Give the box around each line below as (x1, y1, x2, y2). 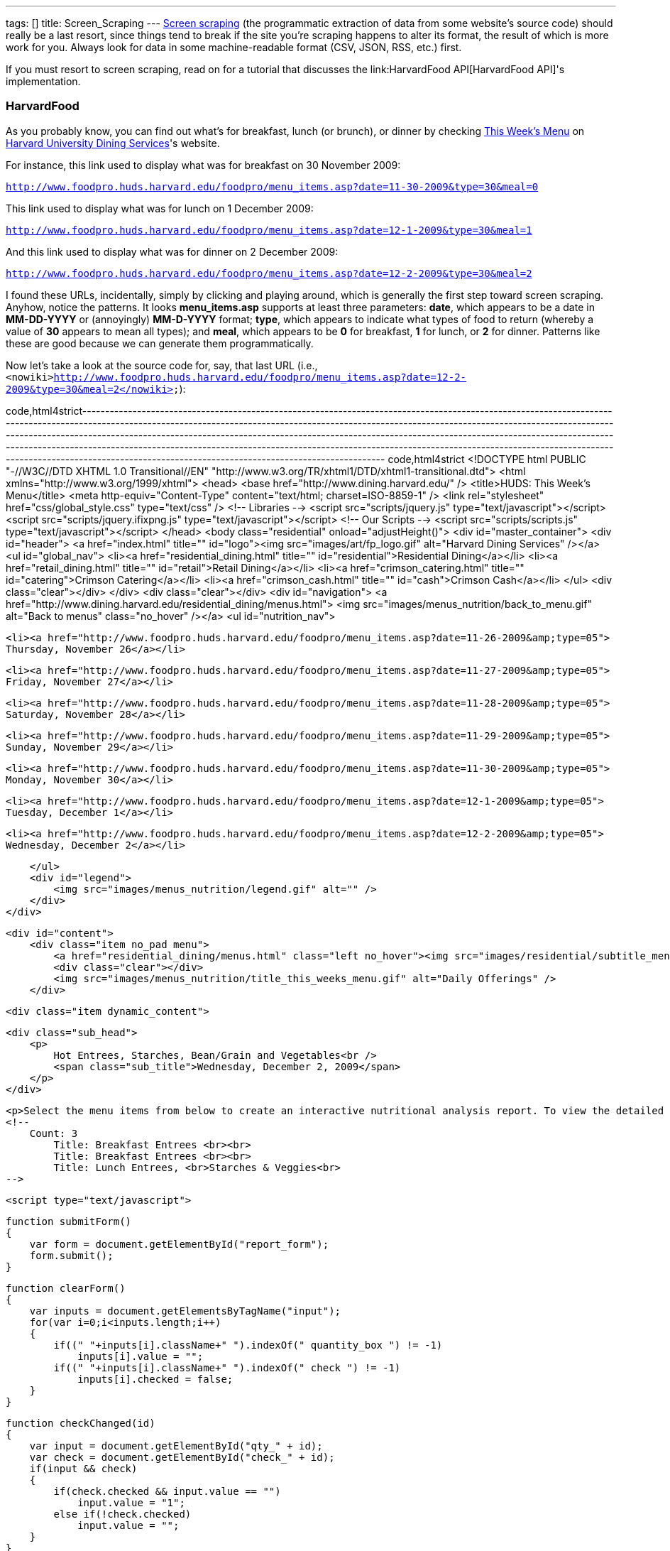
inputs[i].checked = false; (77, 1373, 234, 1385)
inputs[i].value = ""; (77, 1350, 204, 1362)
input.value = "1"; (77, 1496, 185, 1508)
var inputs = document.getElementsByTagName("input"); (29, 1305, 341, 1317)
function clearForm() (6, 1282, 126, 1294)
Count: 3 (29, 1127, 78, 1139)
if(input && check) (29, 1462, 138, 1474)
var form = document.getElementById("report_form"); (29, 1238, 329, 1250)
